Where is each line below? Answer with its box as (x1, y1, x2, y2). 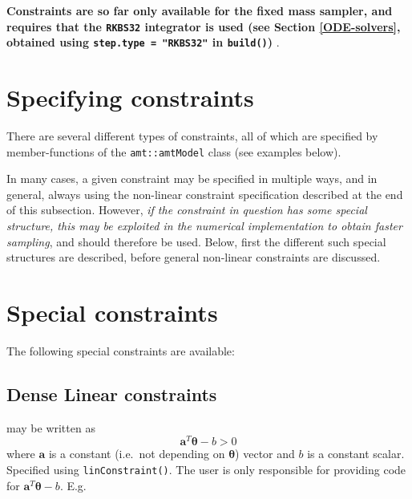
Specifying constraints (6, 81, 254, 114)
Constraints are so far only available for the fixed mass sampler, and (6, 2, 393, 18)
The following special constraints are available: (6, 342, 235, 359)
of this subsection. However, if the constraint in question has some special (6, 201, 367, 218)
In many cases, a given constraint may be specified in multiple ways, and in (6, 170, 378, 187)
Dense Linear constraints (6, 381, 217, 406)
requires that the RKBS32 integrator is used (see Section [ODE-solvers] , (6, 18, 401, 34)
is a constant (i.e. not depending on (48, 445, 225, 462)
